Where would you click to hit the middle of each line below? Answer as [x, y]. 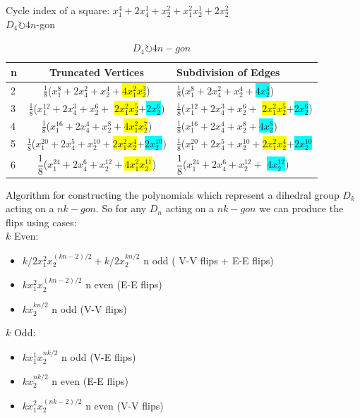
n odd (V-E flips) [99, 356]
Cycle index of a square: [58, 10]
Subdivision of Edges [228, 72]
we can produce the [301, 208]
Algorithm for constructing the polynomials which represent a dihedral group [173, 194]
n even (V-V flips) [125, 405]
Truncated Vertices [97, 72]
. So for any [121, 208]
